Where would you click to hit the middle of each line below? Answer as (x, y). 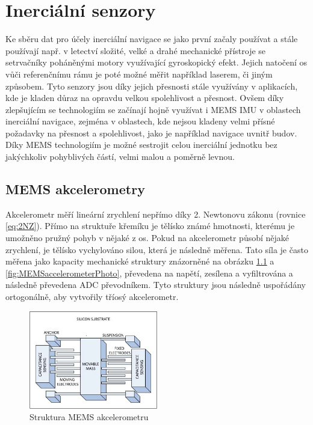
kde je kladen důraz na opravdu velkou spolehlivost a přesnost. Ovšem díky (145, 98)
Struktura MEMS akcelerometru (89, 417)
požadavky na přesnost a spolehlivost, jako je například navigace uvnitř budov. (151, 133)
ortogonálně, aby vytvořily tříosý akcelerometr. (92, 297)
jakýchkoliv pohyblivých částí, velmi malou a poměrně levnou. (120, 157)
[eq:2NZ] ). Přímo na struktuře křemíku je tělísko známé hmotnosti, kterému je (150, 226)
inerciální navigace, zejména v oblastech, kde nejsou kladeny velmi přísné (140, 121)
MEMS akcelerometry (75, 189)
